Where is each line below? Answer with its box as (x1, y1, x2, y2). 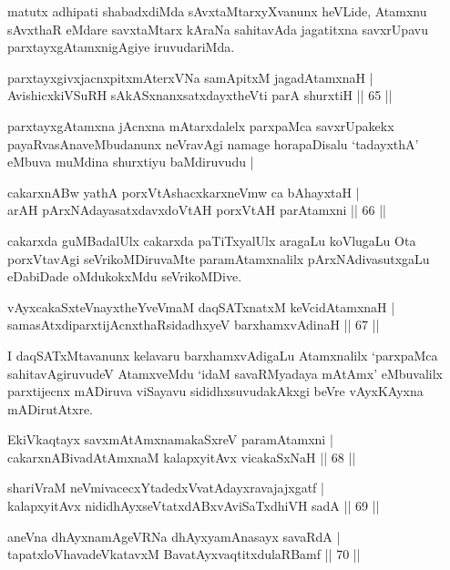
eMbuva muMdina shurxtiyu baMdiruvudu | (7, 152, 254, 171)
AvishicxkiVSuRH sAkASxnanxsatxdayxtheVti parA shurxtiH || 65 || (7, 86, 393, 105)
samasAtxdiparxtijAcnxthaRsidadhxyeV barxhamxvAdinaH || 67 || (7, 315, 380, 334)
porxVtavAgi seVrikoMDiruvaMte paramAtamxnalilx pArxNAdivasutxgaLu (7, 249, 430, 268)
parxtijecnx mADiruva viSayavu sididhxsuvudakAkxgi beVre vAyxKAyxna (7, 382, 424, 401)
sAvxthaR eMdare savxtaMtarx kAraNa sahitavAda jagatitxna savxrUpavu (7, 19, 428, 38)
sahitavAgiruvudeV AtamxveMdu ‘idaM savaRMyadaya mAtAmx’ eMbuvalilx (7, 363, 443, 382)
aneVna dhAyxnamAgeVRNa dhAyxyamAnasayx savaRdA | (7, 526, 341, 545)
